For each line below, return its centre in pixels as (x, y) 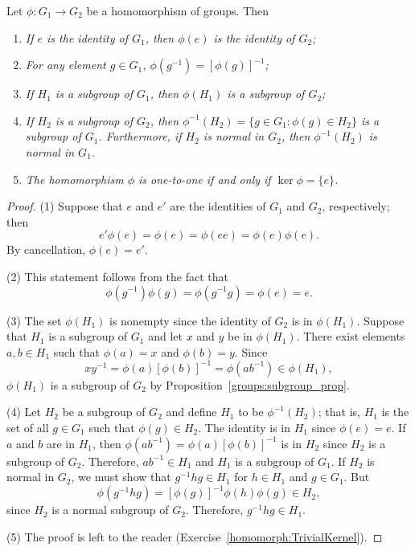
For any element (66, 65)
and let (165, 336)
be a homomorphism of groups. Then (178, 10)
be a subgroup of (104, 412)
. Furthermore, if (140, 136)
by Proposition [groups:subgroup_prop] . (250, 384)
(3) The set (34, 320)
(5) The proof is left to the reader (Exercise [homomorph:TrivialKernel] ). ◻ (195, 536)
